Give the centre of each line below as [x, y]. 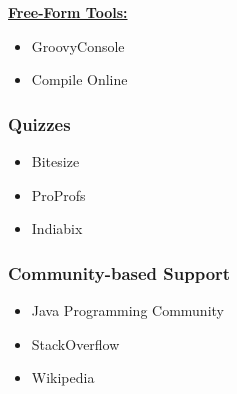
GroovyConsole [78, 45]
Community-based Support [119, 272]
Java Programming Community [127, 310]
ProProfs [58, 194]
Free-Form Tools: [68, 12]
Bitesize [55, 161]
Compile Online [79, 79]
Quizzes [39, 123]
